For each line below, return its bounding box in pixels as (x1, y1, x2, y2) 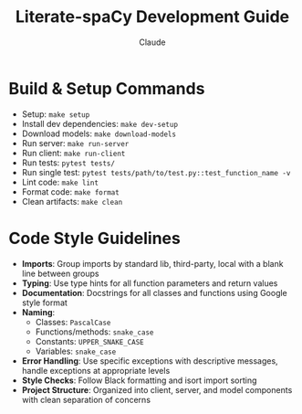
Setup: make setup (21, 108, 90, 120)
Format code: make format (21, 186, 120, 197)
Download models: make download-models (21, 128, 177, 139)
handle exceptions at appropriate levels (21, 365, 171, 376)
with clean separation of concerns (21, 394, 151, 405)
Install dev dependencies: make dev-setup (21, 118, 179, 129)
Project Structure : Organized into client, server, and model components (21, 384, 293, 395)
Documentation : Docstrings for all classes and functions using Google (21, 287, 288, 298)
